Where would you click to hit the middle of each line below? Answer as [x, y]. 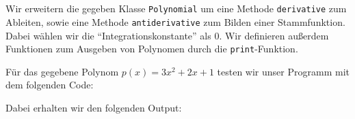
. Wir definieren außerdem [274, 35]
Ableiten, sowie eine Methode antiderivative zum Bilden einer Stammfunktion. [175, 21]
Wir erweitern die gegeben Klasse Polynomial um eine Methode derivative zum [176, 8]
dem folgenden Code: [50, 85]
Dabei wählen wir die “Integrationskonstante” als [108, 35]
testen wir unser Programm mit [283, 71]
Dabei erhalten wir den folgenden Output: [94, 107]
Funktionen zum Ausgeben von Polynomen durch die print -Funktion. [152, 49]
